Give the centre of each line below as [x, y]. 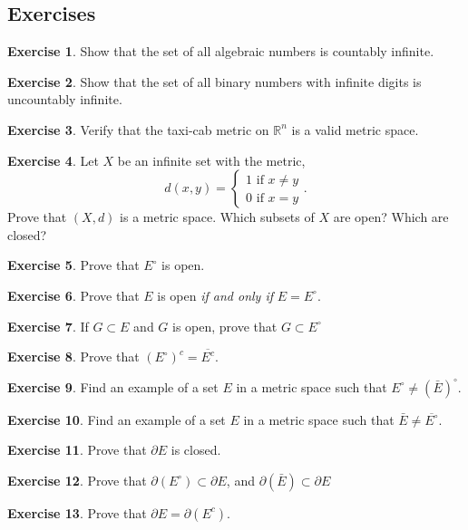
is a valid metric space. [355, 129]
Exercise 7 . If [48, 326]
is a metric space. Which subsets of [217, 217]
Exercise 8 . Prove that [73, 357]
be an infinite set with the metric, [211, 160]
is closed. [196, 450]
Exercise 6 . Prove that [73, 295]
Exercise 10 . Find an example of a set [117, 419]
